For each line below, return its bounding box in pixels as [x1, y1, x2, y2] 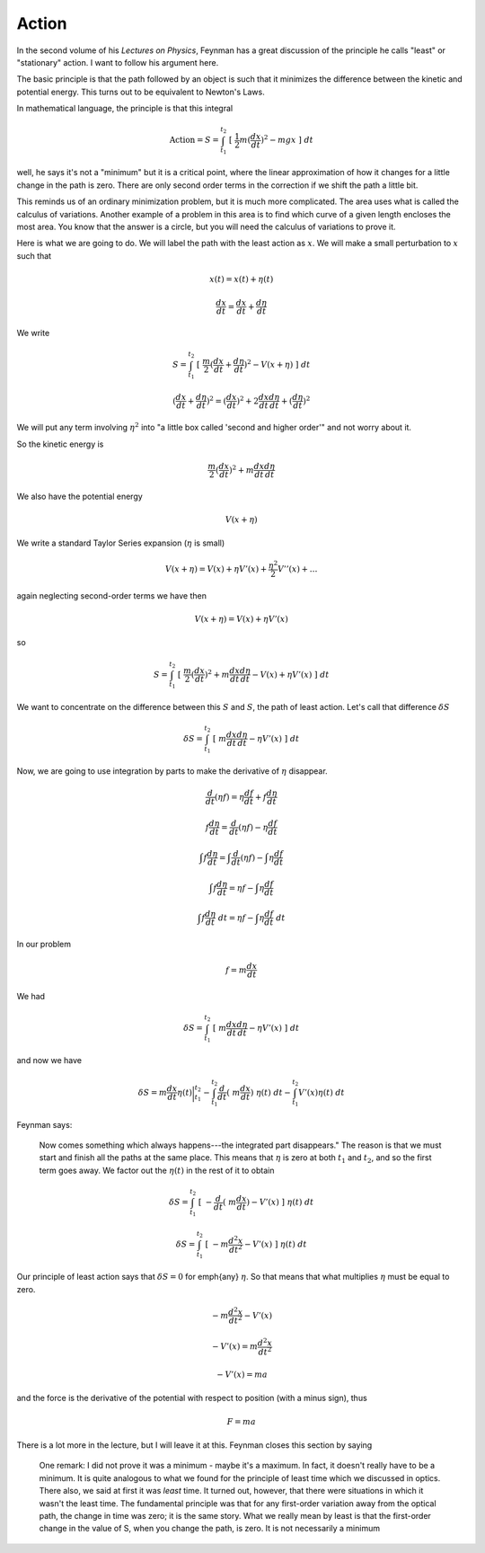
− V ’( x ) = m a [216, 1369, 269, 1380]
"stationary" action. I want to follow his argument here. [16, 57, 219, 67]
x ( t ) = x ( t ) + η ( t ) [209, 274, 274, 284]
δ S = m [137, 1087, 168, 1097]
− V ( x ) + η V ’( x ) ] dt [251, 670, 330, 679]
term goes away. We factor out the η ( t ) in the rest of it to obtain [39, 1165, 275, 1176]
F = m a [226, 1416, 256, 1426]
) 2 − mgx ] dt [260, 133, 313, 146]
